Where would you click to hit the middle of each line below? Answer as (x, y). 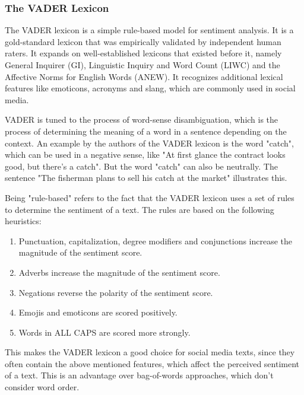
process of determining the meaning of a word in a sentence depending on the (146, 131)
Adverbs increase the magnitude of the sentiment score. (119, 272)
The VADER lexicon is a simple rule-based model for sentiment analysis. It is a (149, 30)
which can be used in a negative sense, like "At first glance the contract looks (145, 155)
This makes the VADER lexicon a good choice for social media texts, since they (150, 352)
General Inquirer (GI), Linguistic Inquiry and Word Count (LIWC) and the (142, 65)
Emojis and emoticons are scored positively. (98, 312)
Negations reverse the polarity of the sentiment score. (116, 292)
